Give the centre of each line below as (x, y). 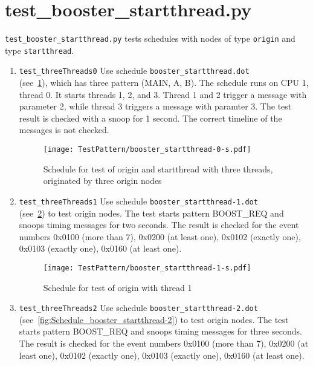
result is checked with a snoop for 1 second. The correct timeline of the (150, 118)
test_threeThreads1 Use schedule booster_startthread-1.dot (138, 201)
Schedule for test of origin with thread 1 (118, 287)
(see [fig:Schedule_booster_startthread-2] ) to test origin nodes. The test (154, 319)
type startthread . (40, 50)
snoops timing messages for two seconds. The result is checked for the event (159, 225)
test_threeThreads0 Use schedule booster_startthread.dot (134, 70)
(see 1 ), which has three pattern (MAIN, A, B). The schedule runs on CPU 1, (164, 83)
